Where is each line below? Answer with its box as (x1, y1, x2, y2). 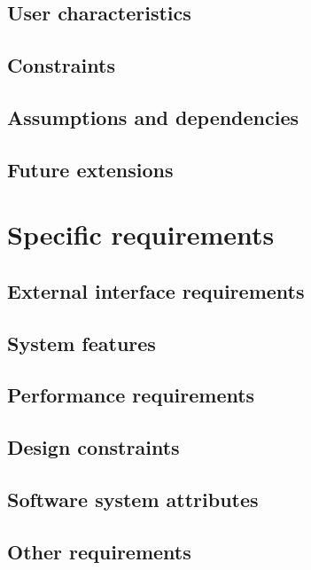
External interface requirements (7, 277, 305, 304)
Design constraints (7, 433, 180, 461)
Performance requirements (7, 381, 255, 409)
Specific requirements (7, 216, 275, 253)
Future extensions (7, 155, 174, 183)
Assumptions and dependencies (7, 103, 299, 130)
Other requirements (7, 537, 191, 565)
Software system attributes (7, 486, 259, 513)
